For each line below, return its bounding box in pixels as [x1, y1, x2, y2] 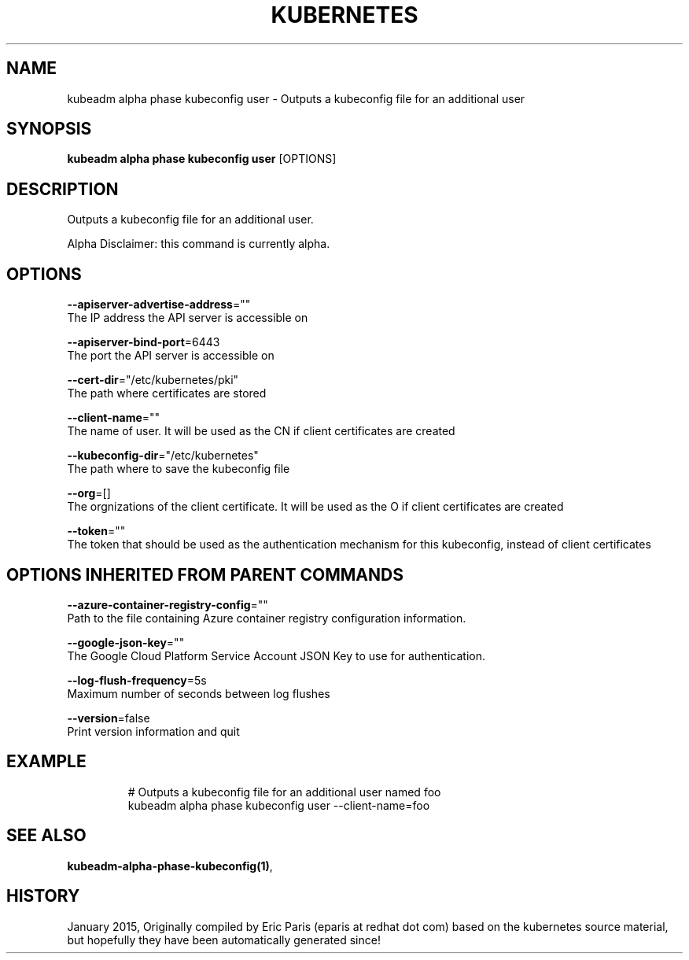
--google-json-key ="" [67, 635, 185, 649]
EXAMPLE [6, 751, 87, 772]
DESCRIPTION [6, 179, 119, 199]
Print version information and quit [67, 724, 240, 738]
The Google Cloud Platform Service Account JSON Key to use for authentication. [67, 648, 486, 663]
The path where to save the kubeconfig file [67, 462, 290, 476]
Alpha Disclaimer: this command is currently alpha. [67, 237, 330, 251]
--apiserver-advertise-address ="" [67, 297, 251, 312]
